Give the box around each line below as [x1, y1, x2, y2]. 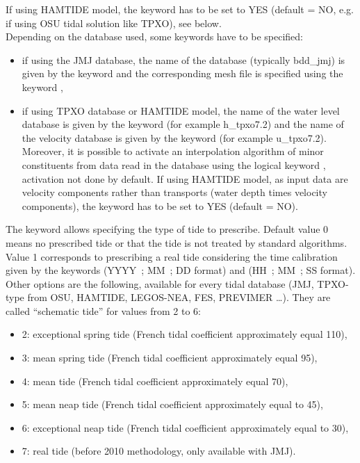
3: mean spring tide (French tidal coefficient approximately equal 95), [22, 350, 318, 365]
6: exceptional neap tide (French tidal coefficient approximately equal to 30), [22, 420, 349, 434]
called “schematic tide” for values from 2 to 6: [6, 303, 201, 318]
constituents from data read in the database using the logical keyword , [22, 157, 326, 172]
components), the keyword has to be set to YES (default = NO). [22, 198, 298, 213]
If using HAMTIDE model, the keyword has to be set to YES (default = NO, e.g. [6, 2, 354, 16]
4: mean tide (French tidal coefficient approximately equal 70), [22, 373, 288, 388]
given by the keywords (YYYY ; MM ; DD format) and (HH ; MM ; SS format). [6, 263, 356, 277]
